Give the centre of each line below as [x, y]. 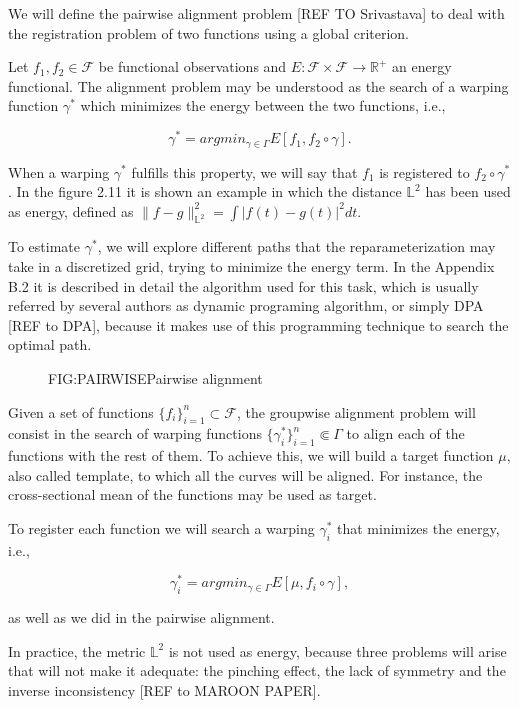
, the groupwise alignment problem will [356, 411]
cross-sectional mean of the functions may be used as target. [192, 494]
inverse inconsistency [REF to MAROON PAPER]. [164, 690]
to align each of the [405, 433]
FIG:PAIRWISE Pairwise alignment [155, 378]
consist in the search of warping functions [135, 433]
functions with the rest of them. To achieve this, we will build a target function [251, 455]
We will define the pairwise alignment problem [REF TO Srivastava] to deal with [256, 13]
